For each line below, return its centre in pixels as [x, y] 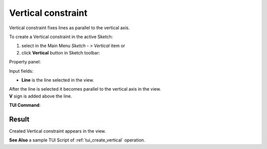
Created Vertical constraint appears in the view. [58, 131]
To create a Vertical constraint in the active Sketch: [61, 37]
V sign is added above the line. [41, 96]
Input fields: [21, 71]
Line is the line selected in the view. [58, 80]
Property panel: [25, 62]
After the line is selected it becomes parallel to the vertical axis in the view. [85, 89]
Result [19, 119]
